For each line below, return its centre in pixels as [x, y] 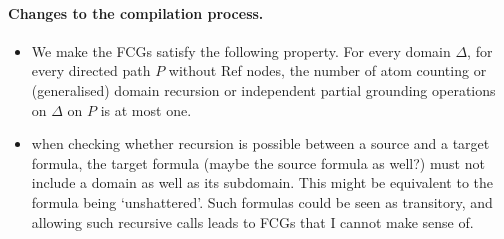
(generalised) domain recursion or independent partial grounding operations [263, 89]
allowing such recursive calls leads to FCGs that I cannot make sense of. [252, 221]
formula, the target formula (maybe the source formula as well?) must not [258, 162]
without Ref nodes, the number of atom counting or [327, 70]
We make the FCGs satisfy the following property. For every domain [241, 50]
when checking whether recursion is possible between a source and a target [260, 143]
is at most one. [146, 109]
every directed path [91, 70]
